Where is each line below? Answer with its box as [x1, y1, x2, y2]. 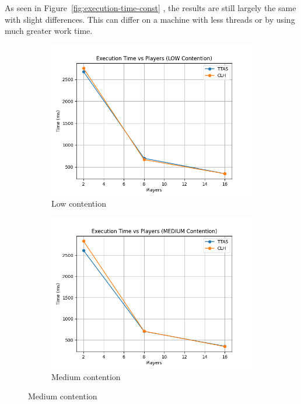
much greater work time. [5, 25, 93, 37]
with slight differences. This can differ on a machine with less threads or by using [5, 13, 295, 25]
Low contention [51, 197, 106, 210]
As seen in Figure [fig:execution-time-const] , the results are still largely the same [5, 2, 296, 13]
